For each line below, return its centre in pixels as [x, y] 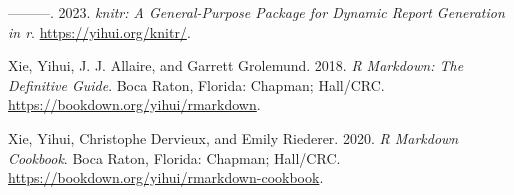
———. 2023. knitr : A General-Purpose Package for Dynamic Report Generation [256, 12]
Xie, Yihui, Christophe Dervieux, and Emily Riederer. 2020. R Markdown [233, 137]
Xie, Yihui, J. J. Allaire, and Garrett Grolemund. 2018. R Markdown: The [236, 65]
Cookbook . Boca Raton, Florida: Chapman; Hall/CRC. [174, 157]
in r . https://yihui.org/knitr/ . [99, 31]
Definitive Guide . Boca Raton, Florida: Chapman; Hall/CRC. [196, 84]
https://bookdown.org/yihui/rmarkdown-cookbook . [166, 177]
